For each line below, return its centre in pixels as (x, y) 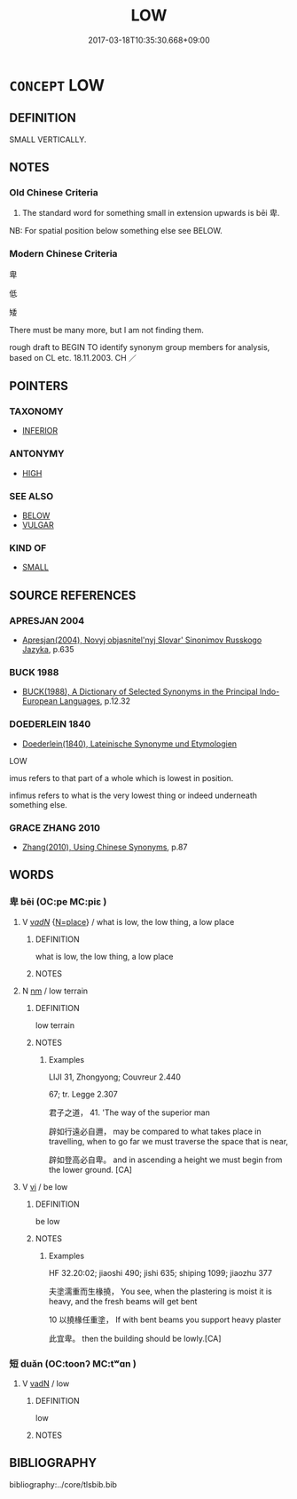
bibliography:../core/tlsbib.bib (63, 1484)
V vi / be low (45, 1186)
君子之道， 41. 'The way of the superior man (129, 1112)
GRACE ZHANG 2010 (55, 827)
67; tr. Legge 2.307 (83, 1094)
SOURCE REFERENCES (73, 595)
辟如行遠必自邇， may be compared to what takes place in (155, 1131)
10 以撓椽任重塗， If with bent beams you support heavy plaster (165, 1320)
